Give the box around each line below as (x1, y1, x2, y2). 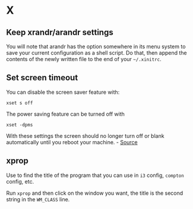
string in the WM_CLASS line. (6, 195, 70, 202)
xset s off (6, 100, 33, 106)
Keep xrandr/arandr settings (6, 27, 114, 37)
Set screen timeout (6, 72, 78, 83)
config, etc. (6, 178, 34, 185)
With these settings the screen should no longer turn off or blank (6, 132, 164, 140)
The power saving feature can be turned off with (6, 110, 125, 118)
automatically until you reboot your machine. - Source (6, 138, 138, 145)
